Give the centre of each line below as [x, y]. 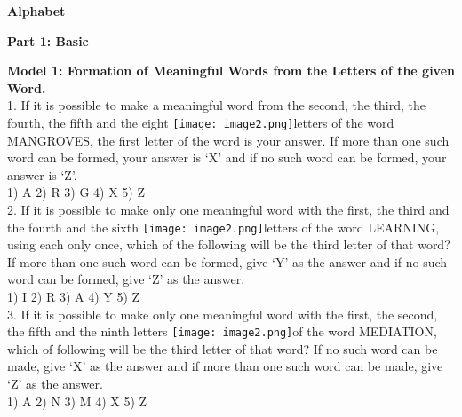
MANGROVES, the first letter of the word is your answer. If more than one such [228, 140]
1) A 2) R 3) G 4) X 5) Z [76, 192]
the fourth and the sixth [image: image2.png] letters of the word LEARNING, [223, 227]
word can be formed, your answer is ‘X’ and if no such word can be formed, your [227, 157]
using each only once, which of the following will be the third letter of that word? [229, 244]
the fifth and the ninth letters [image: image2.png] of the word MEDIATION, [222, 331]
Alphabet [36, 11]
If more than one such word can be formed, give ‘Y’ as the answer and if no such [227, 261]
